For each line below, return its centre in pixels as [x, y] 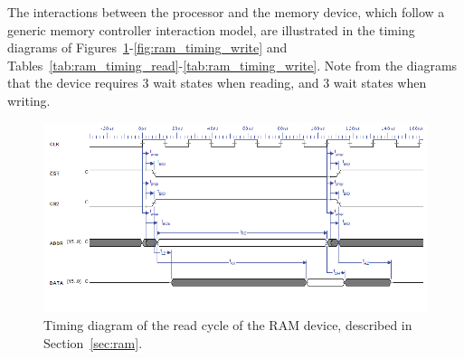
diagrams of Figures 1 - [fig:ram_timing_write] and [147, 47]
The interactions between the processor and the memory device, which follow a [226, 12]
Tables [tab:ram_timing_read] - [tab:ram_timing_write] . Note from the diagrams [232, 65]
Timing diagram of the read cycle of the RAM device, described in [228, 325]
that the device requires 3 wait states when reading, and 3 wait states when [217, 83]
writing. [29, 100]
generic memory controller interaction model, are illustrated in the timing [211, 29]
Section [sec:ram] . [93, 342]
